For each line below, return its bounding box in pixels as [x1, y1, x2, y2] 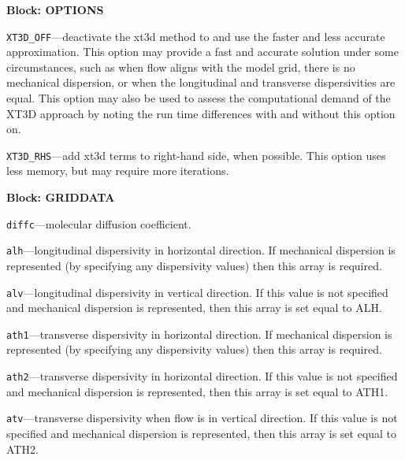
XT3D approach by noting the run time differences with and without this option [6, 105, 396, 121]
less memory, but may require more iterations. [6, 162, 229, 179]
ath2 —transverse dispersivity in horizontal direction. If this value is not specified [6, 368, 398, 384]
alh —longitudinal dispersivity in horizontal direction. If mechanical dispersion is [6, 242, 396, 258]
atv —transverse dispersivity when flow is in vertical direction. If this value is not [6, 410, 398, 426]
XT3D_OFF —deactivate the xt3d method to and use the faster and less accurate [6, 28, 385, 44]
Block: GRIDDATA [6, 189, 115, 206]
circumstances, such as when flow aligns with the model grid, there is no [6, 58, 355, 75]
